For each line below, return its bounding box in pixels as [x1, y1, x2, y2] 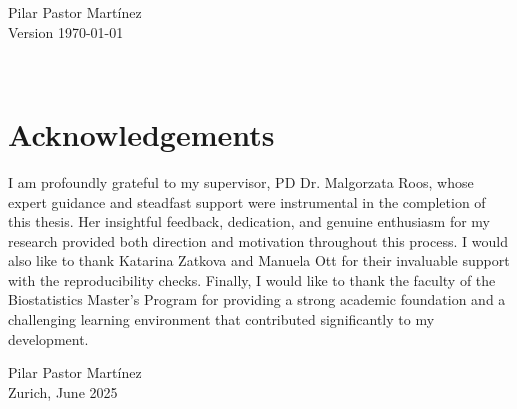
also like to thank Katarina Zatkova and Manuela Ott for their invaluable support [8, 250, 510, 271]
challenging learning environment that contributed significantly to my [8, 309, 435, 330]
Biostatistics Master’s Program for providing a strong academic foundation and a [8, 289, 506, 310]
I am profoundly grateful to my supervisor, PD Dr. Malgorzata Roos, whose [8, 171, 474, 192]
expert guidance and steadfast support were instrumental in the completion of [8, 191, 486, 212]
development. [8, 328, 89, 349]
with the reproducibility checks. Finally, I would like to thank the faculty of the [8, 269, 496, 290]
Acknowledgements [8, 113, 275, 154]
